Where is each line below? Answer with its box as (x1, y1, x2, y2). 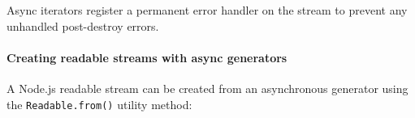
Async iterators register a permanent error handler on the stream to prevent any (6, 2, 408, 18)
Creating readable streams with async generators (6, 48, 287, 65)
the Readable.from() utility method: (6, 95, 192, 112)
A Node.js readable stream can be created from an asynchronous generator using (6, 79, 409, 96)
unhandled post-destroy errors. (6, 17, 159, 34)
